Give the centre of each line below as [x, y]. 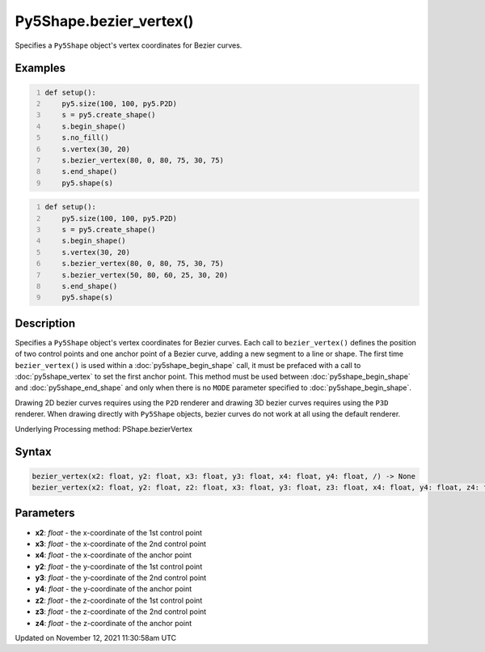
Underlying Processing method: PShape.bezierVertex [104, 429]
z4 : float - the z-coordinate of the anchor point [114, 623]
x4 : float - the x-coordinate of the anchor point [113, 555]
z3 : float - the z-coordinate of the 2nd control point [121, 612]
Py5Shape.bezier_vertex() [104, 21]
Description [45, 323]
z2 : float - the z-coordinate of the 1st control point [119, 600]
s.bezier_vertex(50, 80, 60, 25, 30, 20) [145, 275]
